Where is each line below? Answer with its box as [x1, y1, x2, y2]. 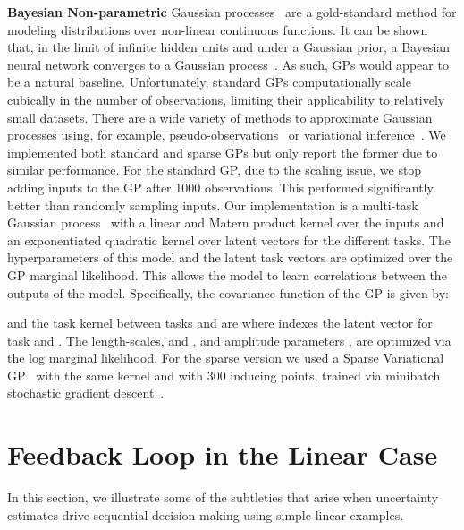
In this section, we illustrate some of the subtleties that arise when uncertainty [7, 488, 439, 507]
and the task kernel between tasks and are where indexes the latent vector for [7, 313, 433, 332]
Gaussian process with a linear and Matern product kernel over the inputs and [7, 213, 444, 232]
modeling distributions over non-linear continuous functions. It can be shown [7, 20, 428, 38]
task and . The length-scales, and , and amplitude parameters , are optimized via [7, 330, 451, 349]
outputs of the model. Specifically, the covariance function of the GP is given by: [7, 283, 450, 302]
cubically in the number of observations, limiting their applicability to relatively [7, 90, 445, 108]
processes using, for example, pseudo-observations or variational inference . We [7, 125, 446, 144]
